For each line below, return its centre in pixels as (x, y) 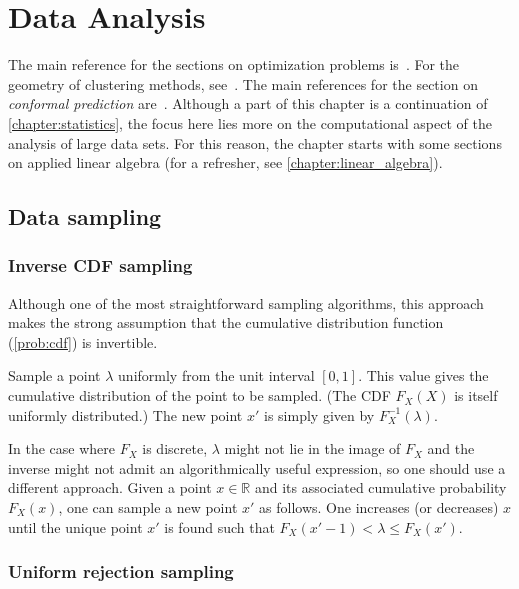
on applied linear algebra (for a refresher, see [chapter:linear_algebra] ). (225, 162)
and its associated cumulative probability (380, 487)
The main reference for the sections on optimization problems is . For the (234, 64)
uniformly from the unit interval (216, 375)
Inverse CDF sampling (100, 265)
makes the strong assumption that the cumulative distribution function (226, 322)
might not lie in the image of (312, 448)
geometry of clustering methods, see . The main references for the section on (243, 83)
